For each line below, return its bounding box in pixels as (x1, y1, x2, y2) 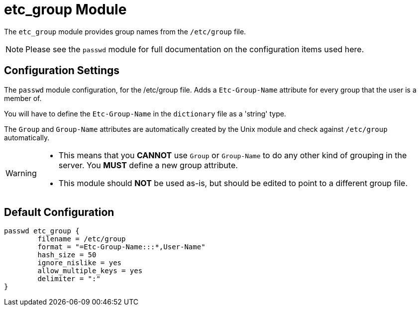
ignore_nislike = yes (37, 259, 122, 267)
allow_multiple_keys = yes (37, 267, 143, 275)
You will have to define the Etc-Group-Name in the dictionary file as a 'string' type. (4, 109, 286, 118)
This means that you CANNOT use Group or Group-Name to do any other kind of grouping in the (58, 150, 407, 160)
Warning (5, 168, 37, 178)
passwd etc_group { (4, 227, 80, 235)
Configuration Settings (4, 64, 120, 77)
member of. (4, 94, 42, 103)
